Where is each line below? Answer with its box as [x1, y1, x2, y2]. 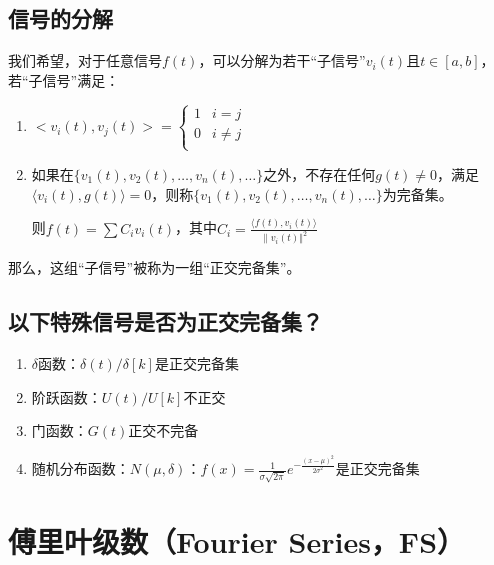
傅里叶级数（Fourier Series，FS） [8, 521, 466, 562]
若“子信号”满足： [8, 69, 120, 90]
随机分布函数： [31, 458, 130, 479]
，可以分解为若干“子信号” [198, 50, 366, 71]
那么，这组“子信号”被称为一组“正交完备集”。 [8, 257, 301, 278]
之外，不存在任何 [263, 163, 376, 184]
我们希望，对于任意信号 [8, 50, 162, 71]
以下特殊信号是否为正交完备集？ [8, 306, 323, 337]
